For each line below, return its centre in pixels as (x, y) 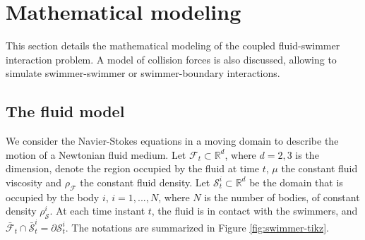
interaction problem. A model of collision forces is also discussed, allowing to (171, 59)
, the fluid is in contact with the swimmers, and (255, 211)
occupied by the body (53, 197)
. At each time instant (97, 211)
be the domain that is (296, 182)
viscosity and (34, 182)
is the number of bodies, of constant (282, 197)
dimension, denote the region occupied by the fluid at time (133, 168)
